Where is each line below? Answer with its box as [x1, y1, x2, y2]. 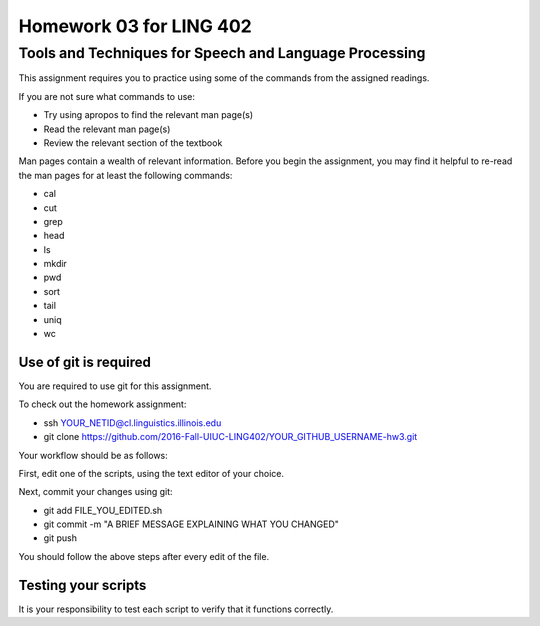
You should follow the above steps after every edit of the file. [18, 550, 270, 562]
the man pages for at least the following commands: [18, 169, 233, 181]
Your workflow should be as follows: [18, 449, 169, 461]
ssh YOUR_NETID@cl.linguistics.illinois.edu [43, 416, 222, 429]
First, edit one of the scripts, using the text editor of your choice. [18, 467, 285, 479]
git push [43, 532, 78, 544]
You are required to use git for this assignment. [18, 380, 212, 392]
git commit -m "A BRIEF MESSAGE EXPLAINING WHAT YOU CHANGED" [43, 518, 340, 530]
